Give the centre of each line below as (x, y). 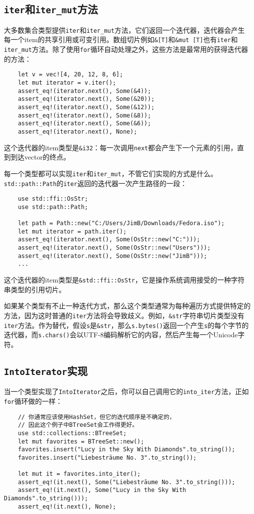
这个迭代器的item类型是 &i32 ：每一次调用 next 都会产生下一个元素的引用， (121, 147)
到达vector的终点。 (40, 157)
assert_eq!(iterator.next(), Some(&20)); (86, 99)
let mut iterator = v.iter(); (67, 83)
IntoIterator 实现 (46, 370)
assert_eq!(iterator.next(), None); (78, 131)
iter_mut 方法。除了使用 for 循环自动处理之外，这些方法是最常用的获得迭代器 (126, 49)
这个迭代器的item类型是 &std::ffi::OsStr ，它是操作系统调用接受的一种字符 (124, 280)
